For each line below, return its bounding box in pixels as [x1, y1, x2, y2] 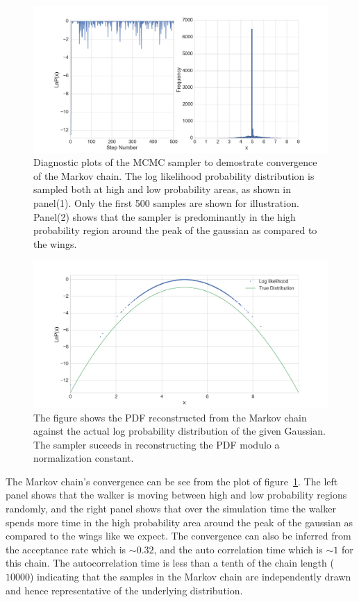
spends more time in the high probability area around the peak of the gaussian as [6, 515, 353, 529]
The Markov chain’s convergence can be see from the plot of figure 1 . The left [6, 474, 338, 488]
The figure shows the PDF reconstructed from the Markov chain [33, 410, 307, 424]
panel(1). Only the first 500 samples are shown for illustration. [33, 195, 299, 210]
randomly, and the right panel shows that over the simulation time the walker [6, 501, 336, 516]
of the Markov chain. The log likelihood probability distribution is [33, 168, 315, 183]
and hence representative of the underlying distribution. [6, 583, 243, 597]
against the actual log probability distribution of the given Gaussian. [33, 424, 326, 438]
